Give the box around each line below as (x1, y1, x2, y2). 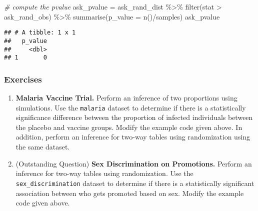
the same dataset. (15, 141, 70, 152)
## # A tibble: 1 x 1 (4, 29, 76, 36)
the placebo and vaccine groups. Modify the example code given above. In (15, 121, 242, 132)
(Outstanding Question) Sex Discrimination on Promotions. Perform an (15, 158, 252, 168)
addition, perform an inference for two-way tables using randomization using (15, 131, 250, 142)
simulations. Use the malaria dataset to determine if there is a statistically (15, 102, 246, 112)
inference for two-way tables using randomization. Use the (15, 168, 193, 178)
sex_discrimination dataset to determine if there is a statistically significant (15, 177, 254, 188)
